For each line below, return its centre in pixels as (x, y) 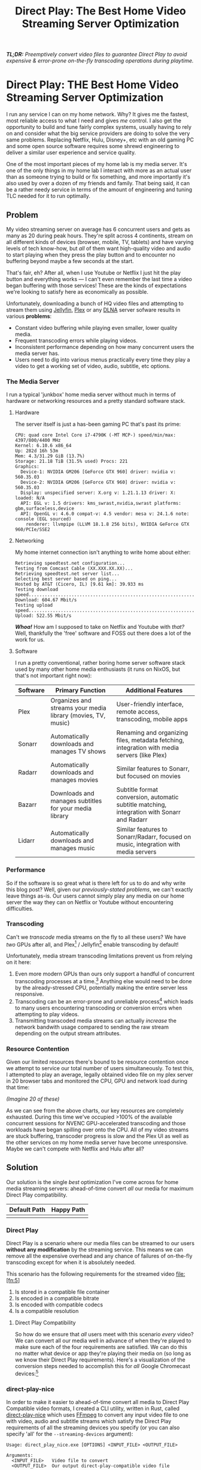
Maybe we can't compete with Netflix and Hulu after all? (75, 1149)
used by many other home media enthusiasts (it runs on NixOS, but (98, 669)
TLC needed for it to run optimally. (48, 196)
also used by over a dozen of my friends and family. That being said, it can (98, 183)
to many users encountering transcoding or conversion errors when (98, 1008)
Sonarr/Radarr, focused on (154, 837)
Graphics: (27, 467)
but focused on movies (149, 776)
